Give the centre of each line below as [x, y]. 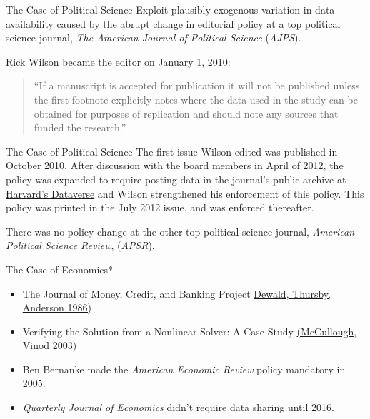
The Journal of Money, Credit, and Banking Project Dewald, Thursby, [176, 293]
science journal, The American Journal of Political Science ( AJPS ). [154, 37]
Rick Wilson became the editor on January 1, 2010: [118, 61]
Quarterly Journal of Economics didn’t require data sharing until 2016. [178, 407]
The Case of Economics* [60, 269]
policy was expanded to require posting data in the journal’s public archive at [176, 179]
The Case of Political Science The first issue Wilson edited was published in [172, 151]
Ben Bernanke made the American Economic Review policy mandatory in [184, 369]
